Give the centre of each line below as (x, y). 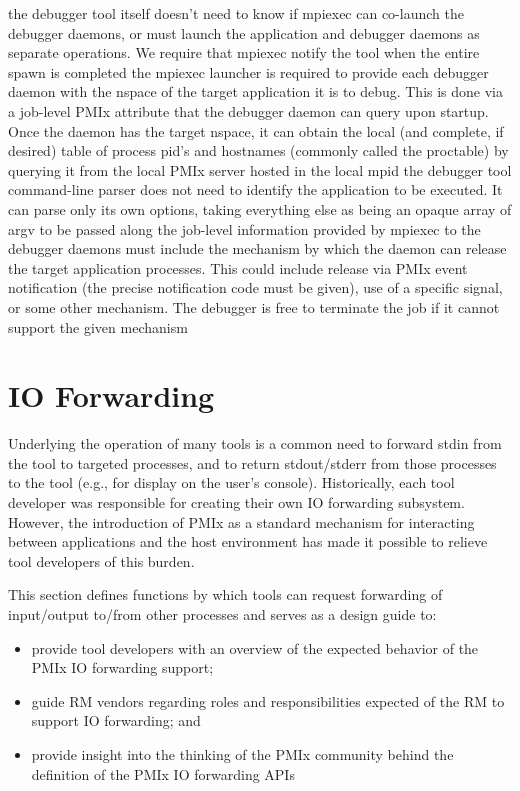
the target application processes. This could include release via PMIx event (238, 267)
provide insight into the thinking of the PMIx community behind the (242, 753)
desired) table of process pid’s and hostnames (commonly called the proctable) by (258, 150)
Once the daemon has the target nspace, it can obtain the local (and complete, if (256, 130)
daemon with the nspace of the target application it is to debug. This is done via (256, 91)
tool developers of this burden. (101, 560)
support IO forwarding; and (116, 720)
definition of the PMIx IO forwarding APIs (163, 773)
